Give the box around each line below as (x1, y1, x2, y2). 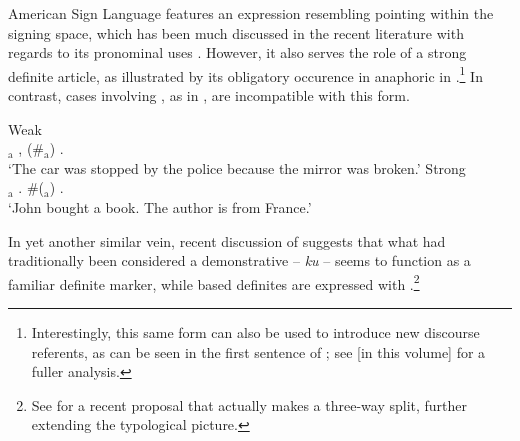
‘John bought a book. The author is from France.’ (8, 197, 312, 217)
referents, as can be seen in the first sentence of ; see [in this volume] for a (31, 341, 486, 362)
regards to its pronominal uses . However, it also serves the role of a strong (8, 42, 467, 63)
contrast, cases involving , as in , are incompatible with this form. (8, 85, 410, 106)
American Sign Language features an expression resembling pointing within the (8, 3, 494, 23)
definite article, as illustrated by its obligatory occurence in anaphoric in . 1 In (8, 62, 483, 86)
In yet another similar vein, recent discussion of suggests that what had (8, 230, 446, 251)
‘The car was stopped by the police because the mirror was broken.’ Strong (8, 157, 466, 178)
